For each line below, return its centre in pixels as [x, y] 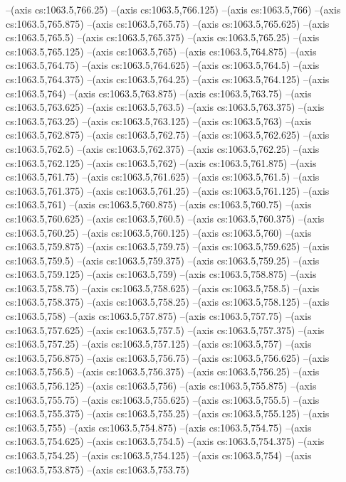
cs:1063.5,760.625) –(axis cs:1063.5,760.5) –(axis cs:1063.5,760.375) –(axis [165, 218]
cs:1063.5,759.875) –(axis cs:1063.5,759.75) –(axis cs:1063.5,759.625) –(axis [168, 246]
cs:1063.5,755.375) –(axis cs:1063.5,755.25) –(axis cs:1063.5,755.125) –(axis [168, 413]
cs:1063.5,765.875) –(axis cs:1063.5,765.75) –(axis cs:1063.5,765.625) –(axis [168, 23]
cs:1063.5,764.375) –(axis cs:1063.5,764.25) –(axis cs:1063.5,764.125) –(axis [168, 79]
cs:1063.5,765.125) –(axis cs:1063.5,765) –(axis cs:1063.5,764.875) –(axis [161, 51]
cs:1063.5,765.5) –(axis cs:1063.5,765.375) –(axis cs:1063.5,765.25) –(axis [163, 37]
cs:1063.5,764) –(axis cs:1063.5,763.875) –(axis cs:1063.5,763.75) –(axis [159, 93]
